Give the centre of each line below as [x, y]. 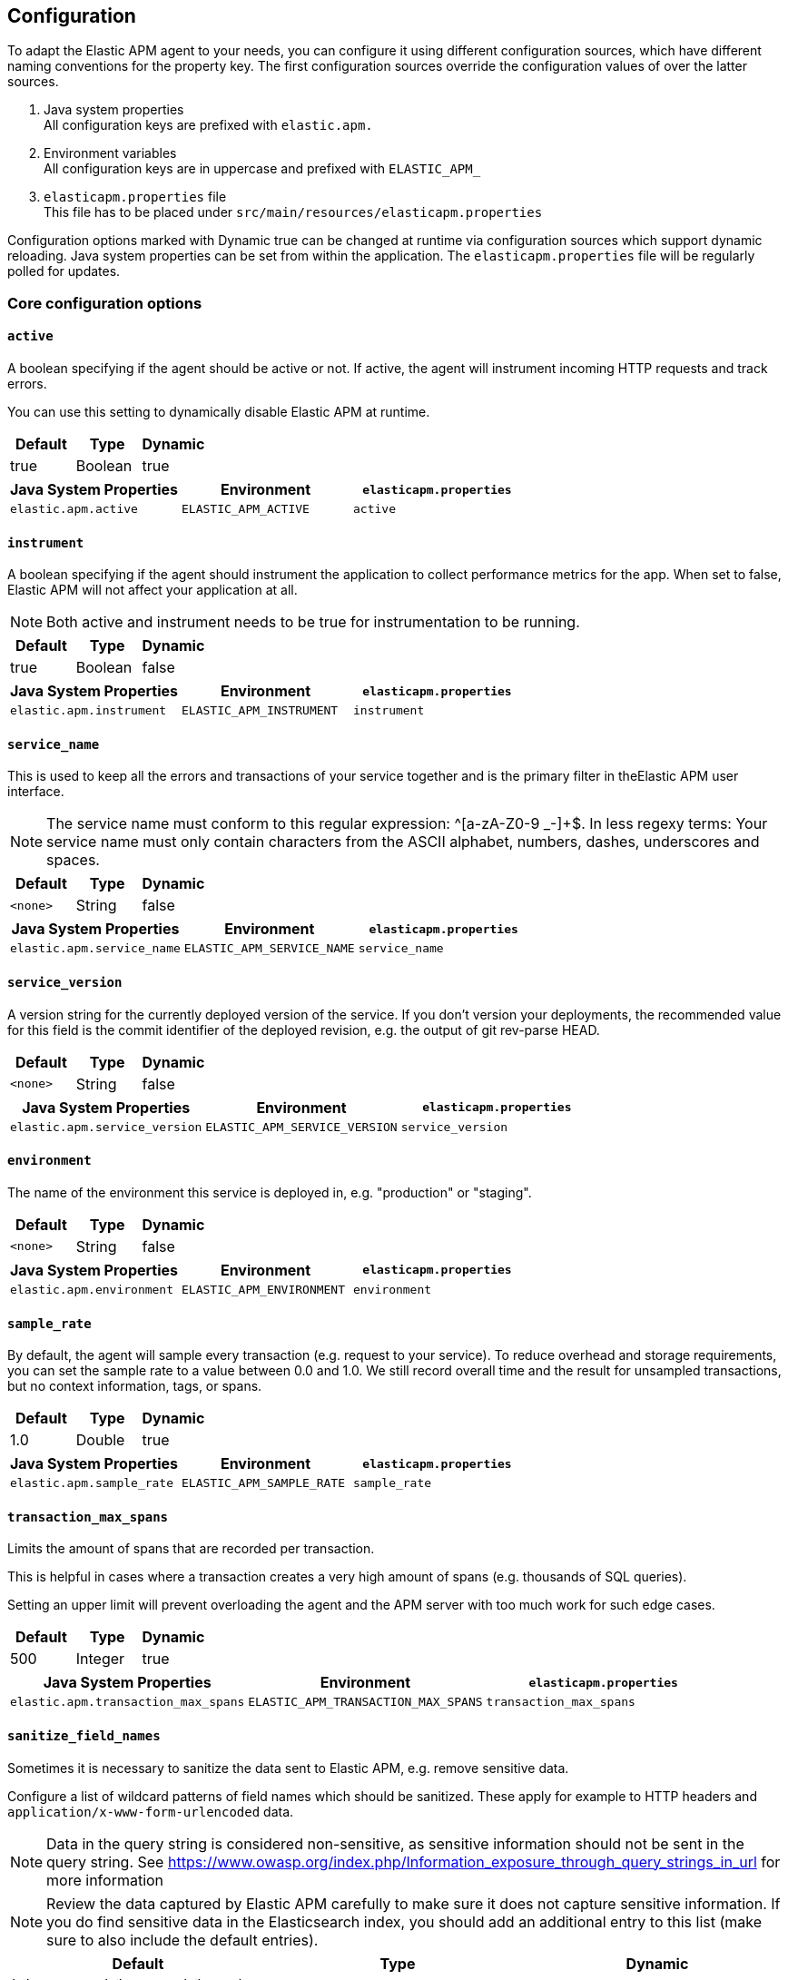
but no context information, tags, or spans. [135, 1386]
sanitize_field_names [84, 1735]
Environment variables [110, 153]
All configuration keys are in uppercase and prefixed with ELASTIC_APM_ [262, 169]
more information [105, 1880]
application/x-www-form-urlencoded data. [151, 1811]
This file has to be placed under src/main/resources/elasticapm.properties [293, 212]
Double [100, 1440]
